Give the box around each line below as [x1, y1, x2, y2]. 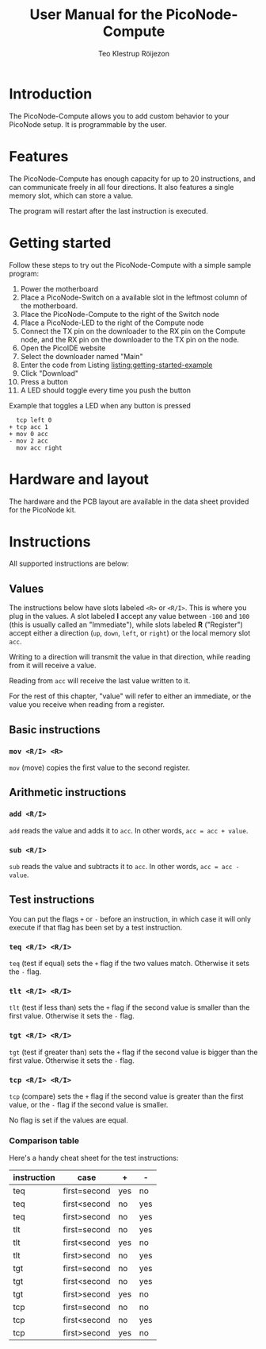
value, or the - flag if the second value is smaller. [9, 1100, 169, 1109]
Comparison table [9, 1134, 80, 1146]
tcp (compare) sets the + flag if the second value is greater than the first [9, 1091, 244, 1101]
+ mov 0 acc [9, 430, 48, 438]
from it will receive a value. [9, 661, 97, 671]
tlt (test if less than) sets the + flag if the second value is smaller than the [9, 1003, 250, 1012]
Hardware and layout [9, 470, 150, 488]
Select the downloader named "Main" [20, 351, 143, 361]
